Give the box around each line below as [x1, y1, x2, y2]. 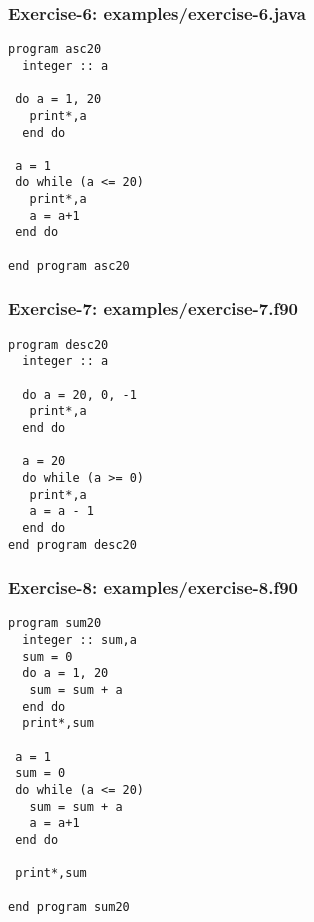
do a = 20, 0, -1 [22, 387, 137, 402]
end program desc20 [8, 537, 137, 552]
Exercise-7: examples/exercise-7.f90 [8, 296, 298, 321]
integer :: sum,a [22, 633, 137, 648]
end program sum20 [8, 899, 130, 914]
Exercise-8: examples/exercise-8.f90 [8, 575, 298, 600]
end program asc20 [8, 258, 130, 273]
